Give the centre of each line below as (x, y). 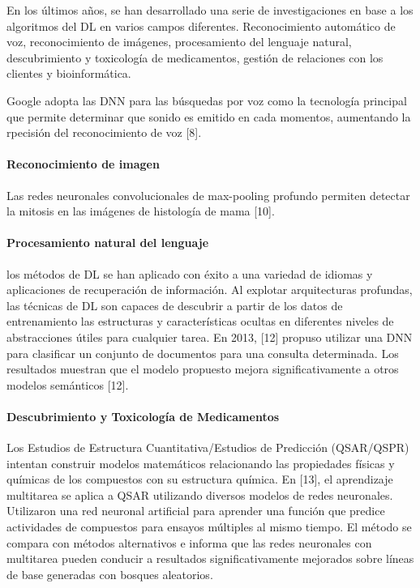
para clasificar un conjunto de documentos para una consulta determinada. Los (203, 353)
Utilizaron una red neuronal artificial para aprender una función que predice (196, 511)
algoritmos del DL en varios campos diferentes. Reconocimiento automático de (201, 26)
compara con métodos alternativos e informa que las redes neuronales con (189, 542)
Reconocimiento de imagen (83, 164)
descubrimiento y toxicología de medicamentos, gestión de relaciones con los (195, 57)
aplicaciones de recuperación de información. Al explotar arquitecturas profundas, (210, 290)
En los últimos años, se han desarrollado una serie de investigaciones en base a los (210, 10)
